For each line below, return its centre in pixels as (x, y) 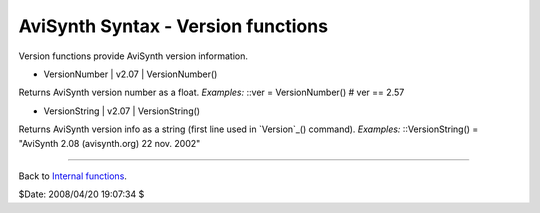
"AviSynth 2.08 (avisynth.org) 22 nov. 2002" (109, 143)
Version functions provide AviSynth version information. (133, 56)
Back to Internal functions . (72, 176)
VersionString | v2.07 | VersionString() (121, 111)
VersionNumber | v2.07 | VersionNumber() (130, 74)
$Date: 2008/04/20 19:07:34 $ (81, 194)
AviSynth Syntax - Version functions (173, 26)
